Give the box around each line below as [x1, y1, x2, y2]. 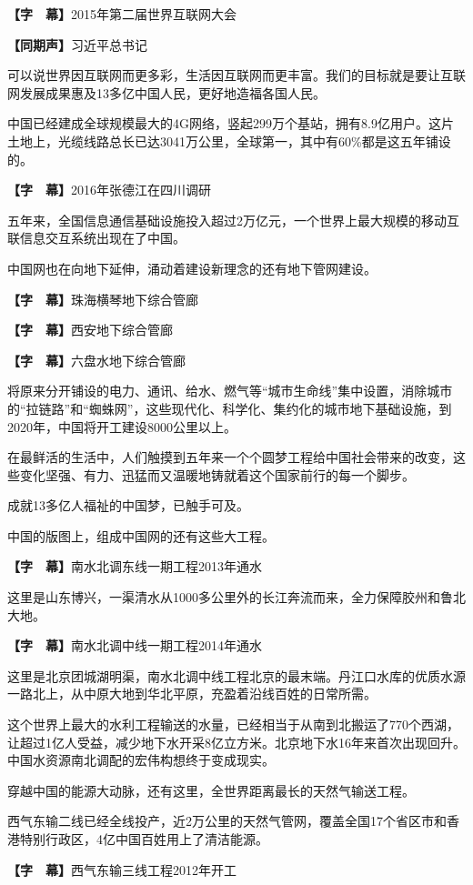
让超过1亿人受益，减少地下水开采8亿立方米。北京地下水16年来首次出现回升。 [7, 732, 466, 751]
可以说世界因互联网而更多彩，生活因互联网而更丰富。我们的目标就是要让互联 [7, 65, 466, 85]
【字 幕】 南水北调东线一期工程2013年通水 [7, 557, 262, 576]
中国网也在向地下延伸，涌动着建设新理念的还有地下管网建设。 [7, 258, 377, 277]
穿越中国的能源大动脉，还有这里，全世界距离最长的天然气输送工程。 [7, 780, 415, 800]
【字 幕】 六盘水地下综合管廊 [7, 350, 186, 369]
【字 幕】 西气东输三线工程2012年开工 [7, 860, 236, 879]
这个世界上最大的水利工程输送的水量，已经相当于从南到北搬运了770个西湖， [7, 715, 459, 734]
